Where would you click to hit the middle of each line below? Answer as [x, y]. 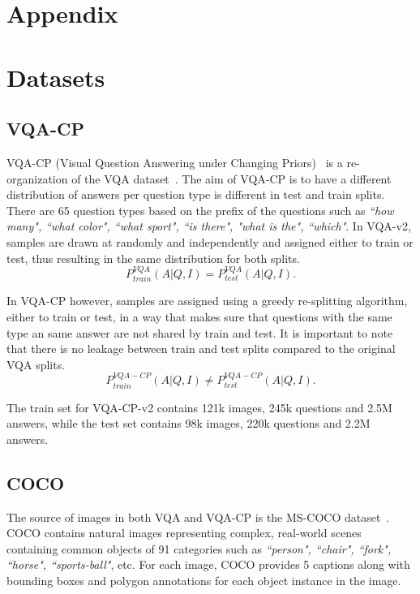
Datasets [56, 77]
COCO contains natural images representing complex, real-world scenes [184, 533]
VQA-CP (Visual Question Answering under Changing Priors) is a [175, 162]
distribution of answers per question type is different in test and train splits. [196, 194]
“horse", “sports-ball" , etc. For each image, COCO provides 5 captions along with [208, 564]
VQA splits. [36, 364]
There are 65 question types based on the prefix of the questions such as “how [200, 210]
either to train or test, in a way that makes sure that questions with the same [199, 316]
